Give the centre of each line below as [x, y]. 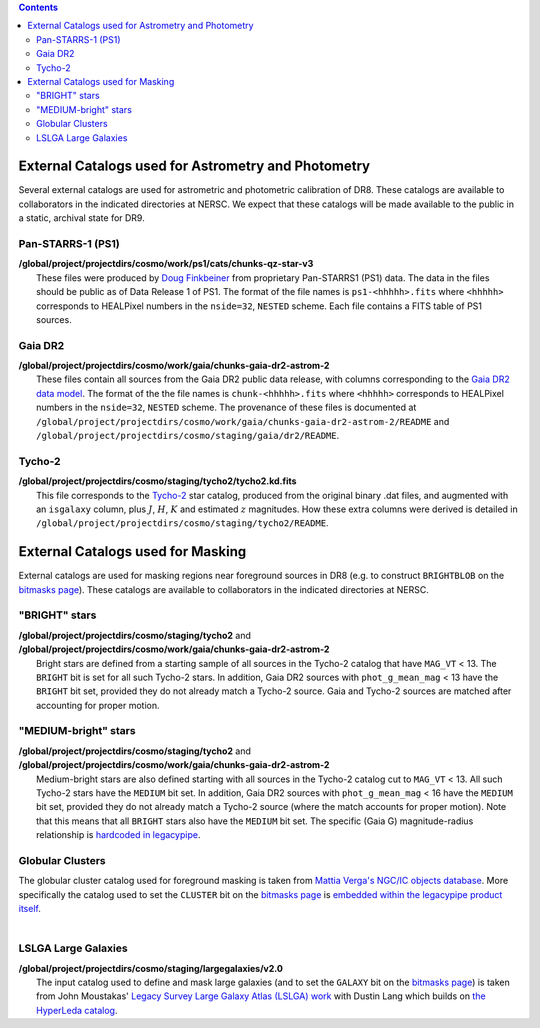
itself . [30, 909]
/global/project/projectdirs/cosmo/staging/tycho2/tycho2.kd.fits [157, 481]
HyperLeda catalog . [77, 1010]
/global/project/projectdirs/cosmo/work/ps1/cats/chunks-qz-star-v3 [166, 264]
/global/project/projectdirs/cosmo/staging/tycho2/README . [182, 523]
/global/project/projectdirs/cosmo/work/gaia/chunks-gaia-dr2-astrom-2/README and [243, 421]
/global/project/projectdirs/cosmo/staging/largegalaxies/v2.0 [151, 968]
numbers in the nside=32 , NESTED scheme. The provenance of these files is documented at [226, 407]
